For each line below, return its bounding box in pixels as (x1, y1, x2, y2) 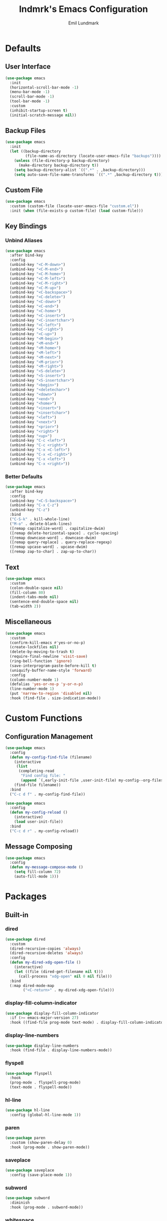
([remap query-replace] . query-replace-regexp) (9, 540, 112, 545)
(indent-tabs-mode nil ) (9, 595, 59, 600)
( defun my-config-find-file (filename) (9, 754, 92, 760)
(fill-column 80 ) (9, 590, 46, 595)
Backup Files (5, 126, 46, 135)
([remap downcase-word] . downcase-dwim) (9, 535, 97, 540)
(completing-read (18, 768, 55, 774)
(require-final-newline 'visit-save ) (9, 654, 88, 659)
